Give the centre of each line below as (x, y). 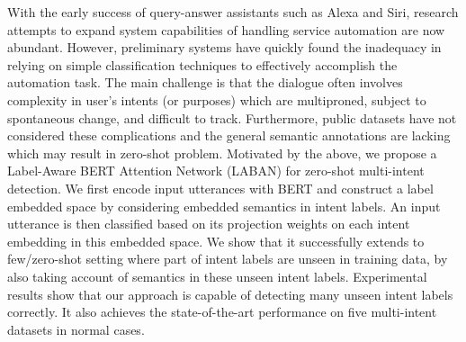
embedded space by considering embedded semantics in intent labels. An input (224, 206)
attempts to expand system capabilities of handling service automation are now (226, 29)
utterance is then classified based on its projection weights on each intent (209, 224)
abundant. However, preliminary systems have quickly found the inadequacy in (224, 47)
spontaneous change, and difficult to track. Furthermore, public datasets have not (232, 117)
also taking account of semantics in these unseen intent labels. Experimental (217, 276)
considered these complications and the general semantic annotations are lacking (229, 135)
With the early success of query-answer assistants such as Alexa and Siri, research (233, 12)
